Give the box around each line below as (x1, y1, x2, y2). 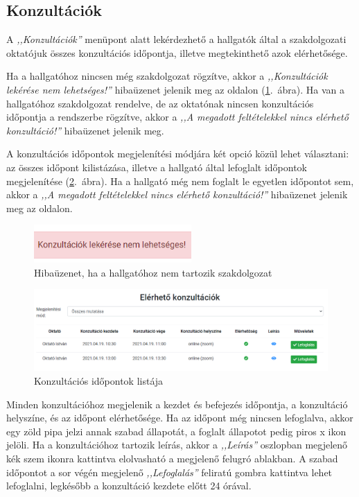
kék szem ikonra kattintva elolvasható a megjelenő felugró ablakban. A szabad (6, 451, 338, 466)
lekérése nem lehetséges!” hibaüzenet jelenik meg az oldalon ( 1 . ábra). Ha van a (6, 82, 345, 96)
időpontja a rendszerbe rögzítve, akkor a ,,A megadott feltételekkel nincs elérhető (6, 110, 349, 124)
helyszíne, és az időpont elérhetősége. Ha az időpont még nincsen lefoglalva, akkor (6, 410, 353, 425)
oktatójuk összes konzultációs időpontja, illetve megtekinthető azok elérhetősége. (6, 45, 348, 60)
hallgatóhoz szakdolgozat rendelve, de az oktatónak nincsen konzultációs (6, 96, 314, 110)
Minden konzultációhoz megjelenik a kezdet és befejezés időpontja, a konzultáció (6, 396, 348, 411)
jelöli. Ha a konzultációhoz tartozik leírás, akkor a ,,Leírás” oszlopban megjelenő (6, 437, 348, 452)
